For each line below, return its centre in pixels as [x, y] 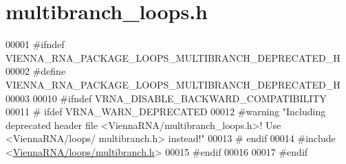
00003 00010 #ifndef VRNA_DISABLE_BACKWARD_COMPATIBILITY [166, 98]
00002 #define [36, 71]
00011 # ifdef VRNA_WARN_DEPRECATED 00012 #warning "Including [166, 112]
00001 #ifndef [35, 44]
